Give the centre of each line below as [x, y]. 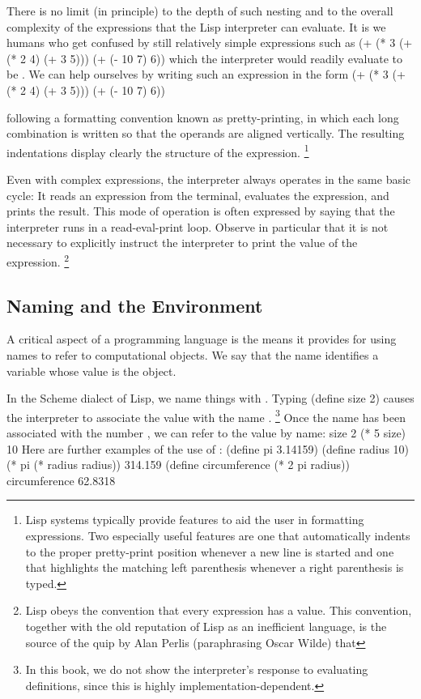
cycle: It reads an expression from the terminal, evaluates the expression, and [198, 195]
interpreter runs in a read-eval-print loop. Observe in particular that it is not [198, 226]
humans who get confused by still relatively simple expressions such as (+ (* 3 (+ [210, 43]
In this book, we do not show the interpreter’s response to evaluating [197, 669]
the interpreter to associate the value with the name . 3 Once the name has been [206, 416]
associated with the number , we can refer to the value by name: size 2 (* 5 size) [206, 433]
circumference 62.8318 [61, 480]
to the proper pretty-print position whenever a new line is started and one [210, 551]
